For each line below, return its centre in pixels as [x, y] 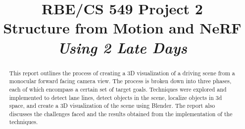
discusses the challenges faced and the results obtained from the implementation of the [121, 113]
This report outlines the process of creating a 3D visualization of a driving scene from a [122, 73]
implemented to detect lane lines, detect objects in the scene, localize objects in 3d [116, 97]
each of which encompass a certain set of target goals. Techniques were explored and [118, 89]
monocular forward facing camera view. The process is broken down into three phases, [120, 81]
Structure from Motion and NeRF [122, 28]
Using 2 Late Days [122, 47]
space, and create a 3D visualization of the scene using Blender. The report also [112, 106]
